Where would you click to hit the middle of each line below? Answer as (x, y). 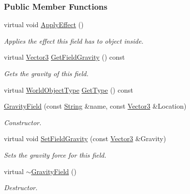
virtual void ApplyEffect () (44, 24)
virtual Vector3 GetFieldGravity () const (64, 57)
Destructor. (21, 187)
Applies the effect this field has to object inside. (74, 40)
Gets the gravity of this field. (46, 73)
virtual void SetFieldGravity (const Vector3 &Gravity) (85, 138)
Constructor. (23, 122)
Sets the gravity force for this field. (55, 154)
